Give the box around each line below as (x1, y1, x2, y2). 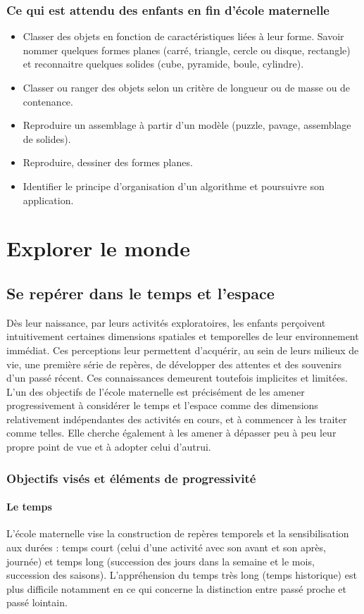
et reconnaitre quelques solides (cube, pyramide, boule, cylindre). (23, 56, 304, 71)
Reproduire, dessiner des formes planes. (23, 155, 193, 170)
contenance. (23, 94, 73, 108)
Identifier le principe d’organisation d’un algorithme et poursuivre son (23, 178, 325, 193)
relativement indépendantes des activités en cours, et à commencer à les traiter (6, 411, 347, 426)
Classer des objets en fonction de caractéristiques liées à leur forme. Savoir (23, 29, 344, 44)
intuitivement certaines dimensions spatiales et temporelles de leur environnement (6, 329, 359, 344)
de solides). (23, 131, 71, 146)
